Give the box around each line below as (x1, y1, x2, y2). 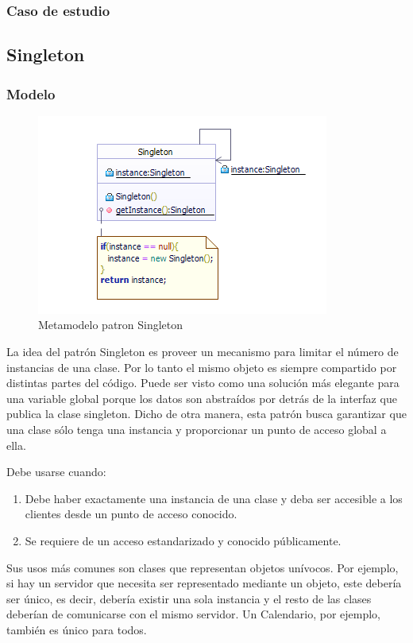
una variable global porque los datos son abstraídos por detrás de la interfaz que (6, 389, 397, 406)
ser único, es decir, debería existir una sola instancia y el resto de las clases (6, 590, 372, 606)
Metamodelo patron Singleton (38, 316, 183, 333)
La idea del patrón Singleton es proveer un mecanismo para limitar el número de (6, 343, 399, 360)
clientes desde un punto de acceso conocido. (25, 505, 237, 522)
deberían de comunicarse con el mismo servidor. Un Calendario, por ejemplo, (6, 606, 381, 622)
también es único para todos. (6, 621, 147, 637)
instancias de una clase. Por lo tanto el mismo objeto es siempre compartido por (6, 358, 397, 375)
